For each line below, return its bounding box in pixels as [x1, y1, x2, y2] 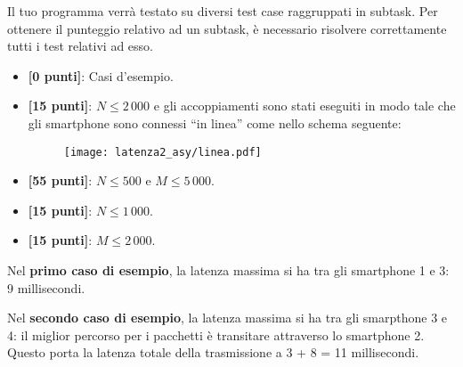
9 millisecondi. [7, 278, 85, 297]
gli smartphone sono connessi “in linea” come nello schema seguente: [28, 113, 402, 132]
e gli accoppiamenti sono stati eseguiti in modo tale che [153, 96, 456, 115]
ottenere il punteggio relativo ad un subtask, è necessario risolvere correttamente [7, 19, 447, 37]
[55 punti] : [28, 171, 93, 190]
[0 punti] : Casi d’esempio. [28, 66, 174, 85]
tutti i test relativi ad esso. [7, 37, 153, 55]
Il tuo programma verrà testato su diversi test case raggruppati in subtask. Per [7, 2, 438, 20]
